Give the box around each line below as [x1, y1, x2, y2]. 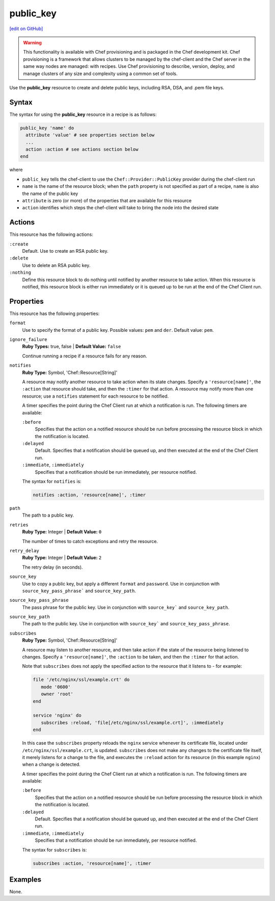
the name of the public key [22, 190, 78, 197]
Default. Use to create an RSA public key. [22, 248, 109, 254]
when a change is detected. [22, 761, 81, 768]
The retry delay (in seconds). [22, 564, 84, 570]
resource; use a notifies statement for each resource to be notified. [22, 393, 169, 399]
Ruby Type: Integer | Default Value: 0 [22, 529, 102, 535]
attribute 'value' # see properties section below [25, 132, 155, 138]
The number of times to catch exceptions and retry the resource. [22, 538, 158, 544]
